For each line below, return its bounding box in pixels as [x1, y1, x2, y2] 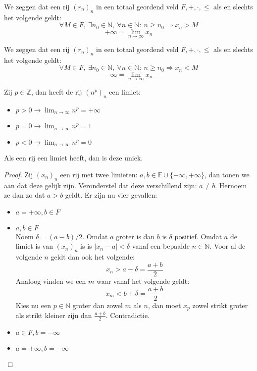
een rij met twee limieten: [60, 169, 138, 179]
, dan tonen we [204, 169, 250, 179]
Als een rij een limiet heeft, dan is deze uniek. [4, 153, 143, 163]
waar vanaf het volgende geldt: [96, 275, 190, 286]
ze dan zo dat [4, 190, 45, 200]
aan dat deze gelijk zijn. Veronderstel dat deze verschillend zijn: [4, 180, 197, 190]
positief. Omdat [174, 231, 222, 241]
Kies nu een [15, 300, 51, 310]
